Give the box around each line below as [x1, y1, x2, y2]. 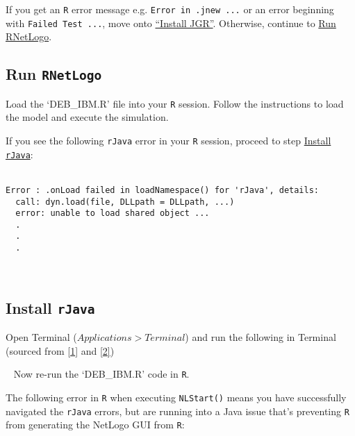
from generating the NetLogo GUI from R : [6, 417, 185, 432]
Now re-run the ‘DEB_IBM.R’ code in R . [13, 367, 190, 381]
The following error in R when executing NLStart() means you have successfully [6, 390, 347, 404]
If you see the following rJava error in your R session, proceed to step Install [6, 133, 331, 147]
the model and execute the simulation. [6, 110, 169, 124]
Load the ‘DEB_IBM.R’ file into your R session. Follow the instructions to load [6, 96, 344, 110]
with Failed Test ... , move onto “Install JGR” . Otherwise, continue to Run [6, 15, 336, 30]
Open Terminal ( [6, 330, 77, 344]
